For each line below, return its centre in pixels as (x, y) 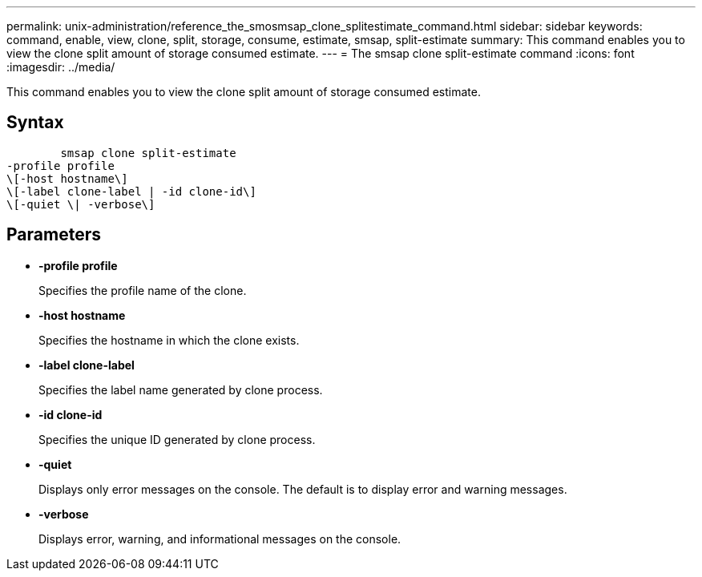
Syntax (35, 123)
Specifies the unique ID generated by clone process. (177, 439)
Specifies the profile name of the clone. (143, 290)
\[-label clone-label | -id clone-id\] (131, 191)
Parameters (54, 235)
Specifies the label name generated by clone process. (181, 389)
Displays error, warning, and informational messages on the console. (220, 539)
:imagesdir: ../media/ (61, 67)
